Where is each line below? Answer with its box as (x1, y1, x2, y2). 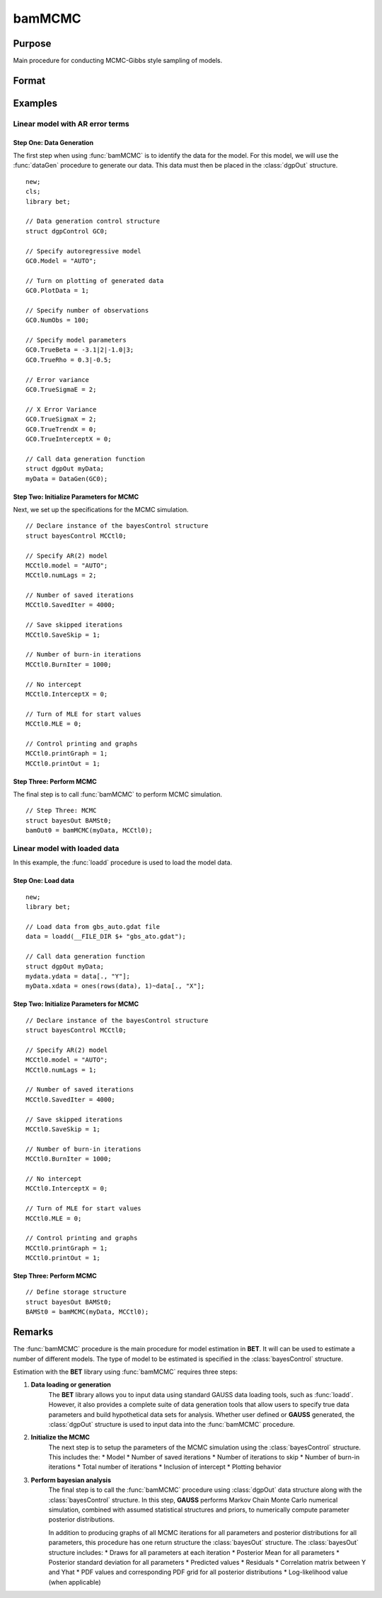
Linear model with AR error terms (13, 119, 130, 129)
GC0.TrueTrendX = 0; (25, 425, 97, 433)
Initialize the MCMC (30, 1433, 90, 1442)
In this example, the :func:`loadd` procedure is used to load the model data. (13, 858, 233, 867)
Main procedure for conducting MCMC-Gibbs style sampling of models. (13, 57, 223, 65)
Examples (13, 97, 58, 109)
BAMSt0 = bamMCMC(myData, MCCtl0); (25, 1308, 149, 1316)
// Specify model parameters (25, 336, 127, 345)
